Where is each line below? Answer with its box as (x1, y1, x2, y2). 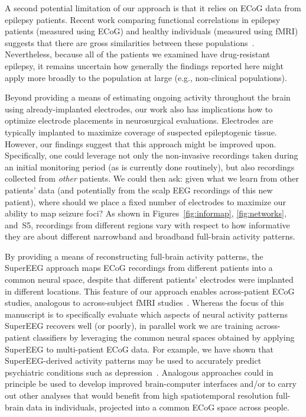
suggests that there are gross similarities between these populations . (5, 36, 255, 49)
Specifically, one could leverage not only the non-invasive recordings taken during (5, 149, 298, 161)
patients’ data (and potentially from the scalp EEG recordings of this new (5, 183, 273, 196)
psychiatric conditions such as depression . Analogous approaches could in (5, 366, 274, 378)
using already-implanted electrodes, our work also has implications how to (5, 102, 273, 115)
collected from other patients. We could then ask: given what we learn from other (5, 172, 299, 185)
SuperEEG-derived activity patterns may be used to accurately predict (5, 354, 262, 367)
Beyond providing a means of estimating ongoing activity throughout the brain (5, 91, 291, 104)
